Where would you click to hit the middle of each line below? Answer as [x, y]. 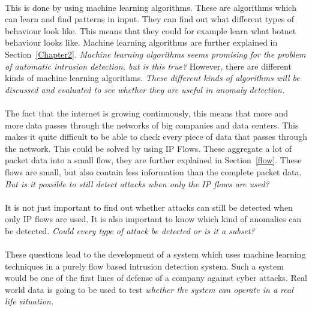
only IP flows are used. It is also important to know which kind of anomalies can [153, 219]
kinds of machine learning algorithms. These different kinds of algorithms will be [152, 78]
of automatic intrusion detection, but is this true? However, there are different [148, 66]
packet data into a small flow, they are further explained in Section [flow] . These [153, 160]
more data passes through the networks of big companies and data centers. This [152, 125]
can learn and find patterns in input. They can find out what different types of [150, 19]
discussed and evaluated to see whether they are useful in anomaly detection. [145, 89]
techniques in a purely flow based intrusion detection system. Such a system [144, 266]
